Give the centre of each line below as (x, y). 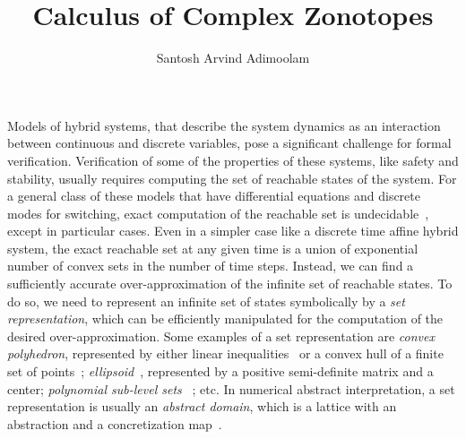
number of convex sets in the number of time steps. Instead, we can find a (211, 266)
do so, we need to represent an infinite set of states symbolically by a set (206, 301)
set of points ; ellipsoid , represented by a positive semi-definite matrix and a (220, 371)
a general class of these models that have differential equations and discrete (214, 196)
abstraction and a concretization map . (115, 423)
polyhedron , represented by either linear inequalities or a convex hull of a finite (225, 353)
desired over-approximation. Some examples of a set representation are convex (221, 336)
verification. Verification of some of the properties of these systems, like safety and (233, 160)
